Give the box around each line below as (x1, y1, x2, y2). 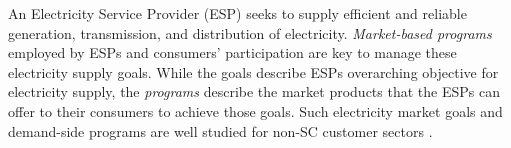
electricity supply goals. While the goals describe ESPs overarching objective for (8, 61, 499, 82)
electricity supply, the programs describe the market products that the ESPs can (8, 81, 500, 102)
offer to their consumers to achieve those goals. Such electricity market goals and (8, 100, 503, 121)
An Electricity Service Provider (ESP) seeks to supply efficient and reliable (8, 3, 467, 23)
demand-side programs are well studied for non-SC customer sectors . (8, 120, 433, 141)
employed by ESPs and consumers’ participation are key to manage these (8, 42, 457, 63)
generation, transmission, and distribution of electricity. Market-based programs (8, 22, 492, 43)
